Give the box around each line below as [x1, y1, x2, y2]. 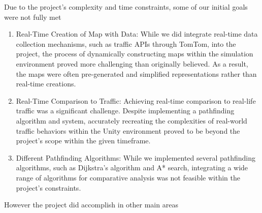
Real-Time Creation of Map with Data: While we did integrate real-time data [16, 28, 258, 39]
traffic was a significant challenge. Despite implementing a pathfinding [16, 105, 235, 116]
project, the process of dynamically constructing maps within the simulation [16, 48, 253, 59]
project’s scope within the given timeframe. [16, 135, 151, 146]
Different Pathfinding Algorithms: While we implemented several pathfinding [16, 152, 256, 163]
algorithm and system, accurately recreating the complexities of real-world [16, 115, 247, 126]
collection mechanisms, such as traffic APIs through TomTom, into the [16, 38, 236, 49]
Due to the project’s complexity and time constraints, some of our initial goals [4, 2, 248, 12]
